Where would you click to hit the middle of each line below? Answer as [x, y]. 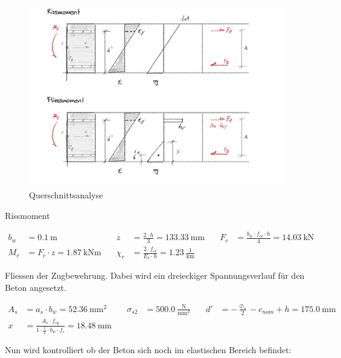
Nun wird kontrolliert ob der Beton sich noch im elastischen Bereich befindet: [148, 350]
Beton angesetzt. [36, 288]
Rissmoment [27, 215]
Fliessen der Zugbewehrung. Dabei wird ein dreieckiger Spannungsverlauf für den [155, 275]
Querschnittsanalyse [66, 195]
